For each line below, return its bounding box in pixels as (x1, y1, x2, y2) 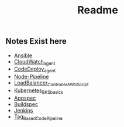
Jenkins (13, 107, 33, 114)
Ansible (13, 52, 33, 59)
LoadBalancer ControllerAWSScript (13, 79, 89, 87)
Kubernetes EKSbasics (13, 87, 64, 95)
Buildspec (13, 100, 39, 108)
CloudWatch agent (13, 58, 56, 66)
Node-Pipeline (13, 73, 49, 80)
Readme (77, 3, 118, 17)
